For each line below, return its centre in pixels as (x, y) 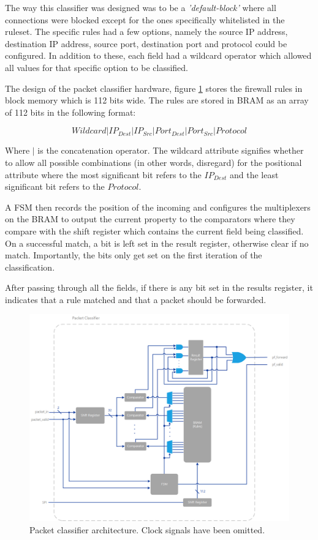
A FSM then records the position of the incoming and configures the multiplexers (158, 207)
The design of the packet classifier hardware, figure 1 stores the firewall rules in (154, 88)
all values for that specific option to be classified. (97, 67)
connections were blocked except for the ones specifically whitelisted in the (145, 19)
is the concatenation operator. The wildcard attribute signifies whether (171, 150)
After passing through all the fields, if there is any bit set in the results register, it (159, 287)
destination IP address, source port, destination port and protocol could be (146, 43)
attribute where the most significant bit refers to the (103, 174)
